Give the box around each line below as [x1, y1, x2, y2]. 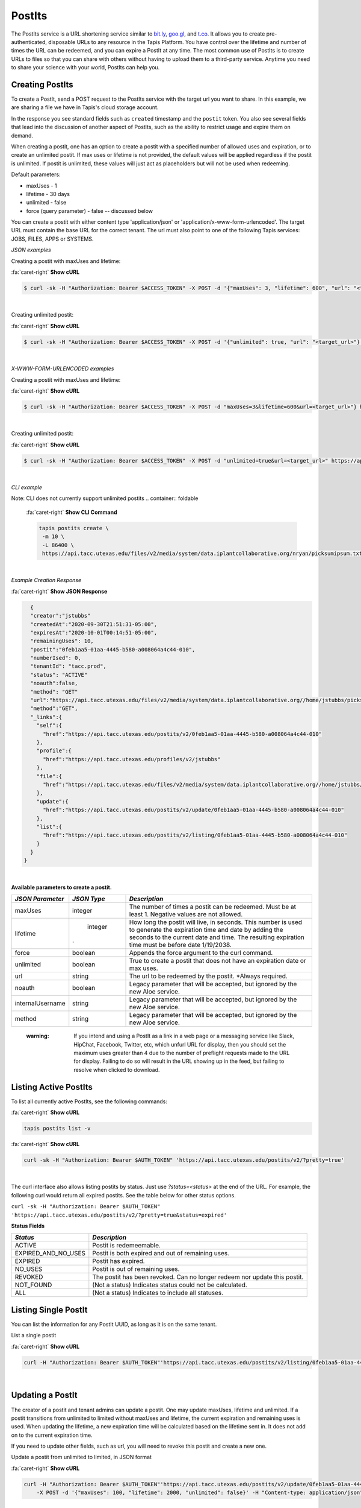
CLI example [11, 484, 42, 491]
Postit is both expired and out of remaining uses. [92, 1249, 230, 1258]
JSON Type [72, 895, 105, 903]
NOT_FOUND [14, 1281, 52, 1289]
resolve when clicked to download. [73, 1066, 160, 1073]
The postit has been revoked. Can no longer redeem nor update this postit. [92, 1273, 304, 1281]
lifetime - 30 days [26, 190, 70, 197]
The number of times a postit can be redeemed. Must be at [129, 902, 296, 911]
